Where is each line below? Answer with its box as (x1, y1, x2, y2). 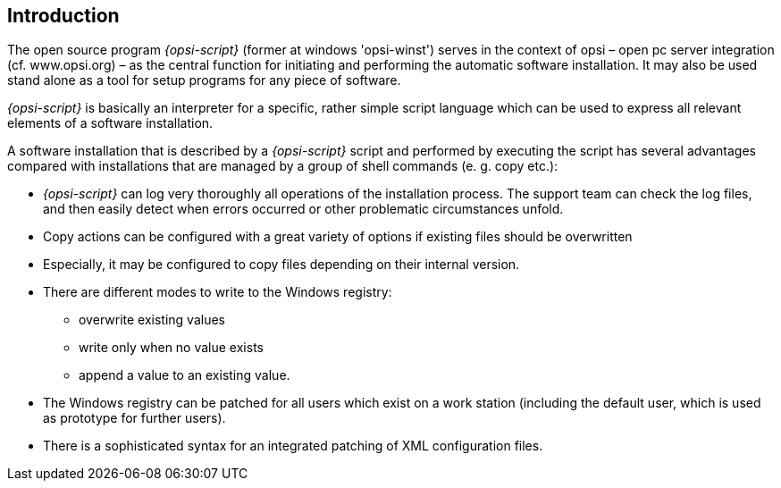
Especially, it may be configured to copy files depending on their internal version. (43, 257, 520, 273)
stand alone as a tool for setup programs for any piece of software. (7, 72, 401, 88)
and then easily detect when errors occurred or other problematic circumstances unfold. (43, 201, 564, 217)
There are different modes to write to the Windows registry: (43, 284, 392, 300)
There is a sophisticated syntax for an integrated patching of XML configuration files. (43, 438, 543, 454)
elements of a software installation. (7, 115, 214, 131)
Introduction (7, 4, 120, 27)
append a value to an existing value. (79, 367, 290, 383)
